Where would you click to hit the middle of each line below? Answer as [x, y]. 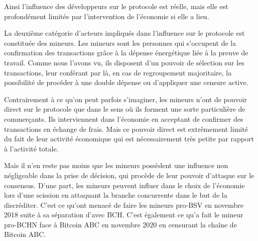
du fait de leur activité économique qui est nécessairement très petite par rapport [129, 139]
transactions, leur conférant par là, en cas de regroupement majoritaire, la [118, 72]
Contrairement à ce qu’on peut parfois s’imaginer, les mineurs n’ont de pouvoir [125, 99]
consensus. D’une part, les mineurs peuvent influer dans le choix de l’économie [124, 185]
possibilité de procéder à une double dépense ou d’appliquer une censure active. [126, 82]
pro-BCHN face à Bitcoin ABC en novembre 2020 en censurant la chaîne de [120, 224]
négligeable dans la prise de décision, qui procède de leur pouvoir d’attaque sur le [129, 175]
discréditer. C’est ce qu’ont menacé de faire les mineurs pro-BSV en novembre [124, 205]
